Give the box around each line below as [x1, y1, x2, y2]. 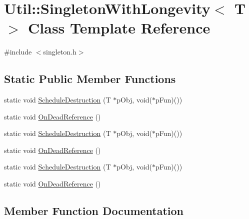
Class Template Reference [28, 17, 210, 38]
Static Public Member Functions [4, 71, 176, 86]
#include [4, 46, 32, 57]
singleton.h [43, 46, 76, 57]
